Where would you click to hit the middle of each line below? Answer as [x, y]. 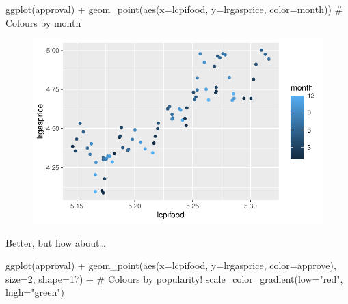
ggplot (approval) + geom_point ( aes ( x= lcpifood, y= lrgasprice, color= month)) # [174, 9]
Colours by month [43, 22]
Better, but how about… [56, 242]
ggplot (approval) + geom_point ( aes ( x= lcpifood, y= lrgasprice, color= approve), [171, 265]
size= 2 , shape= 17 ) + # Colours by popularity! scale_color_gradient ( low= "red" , [174, 278]
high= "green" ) [35, 292]
